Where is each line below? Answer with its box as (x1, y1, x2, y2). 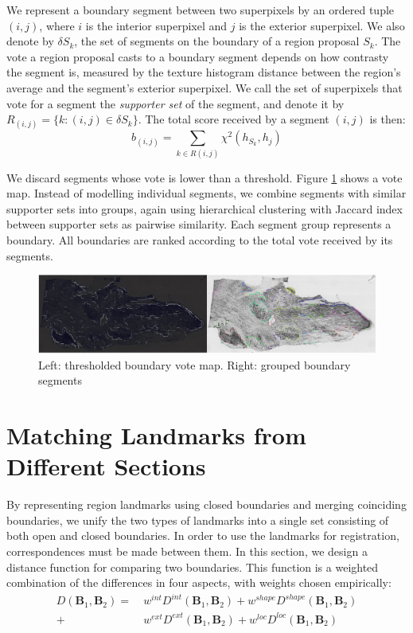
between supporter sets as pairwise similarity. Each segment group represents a (6, 216, 392, 232)
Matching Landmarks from (6, 419, 306, 451)
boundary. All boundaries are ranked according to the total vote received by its (6, 232, 393, 248)
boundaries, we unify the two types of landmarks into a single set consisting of (6, 511, 389, 528)
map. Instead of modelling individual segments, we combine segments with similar (6, 185, 407, 201)
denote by (6, 33, 54, 49)
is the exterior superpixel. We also (239, 17, 405, 33)
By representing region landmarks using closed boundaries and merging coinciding (6, 496, 407, 513)
